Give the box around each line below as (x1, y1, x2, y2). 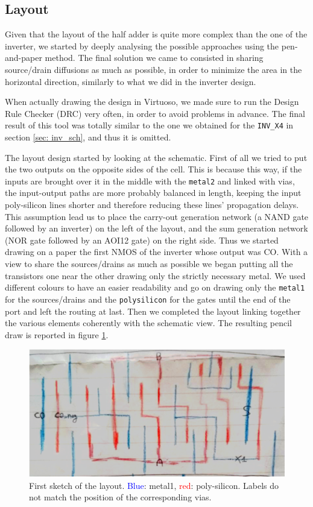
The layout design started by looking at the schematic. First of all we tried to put (5, 151, 308, 163)
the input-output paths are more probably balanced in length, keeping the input (5, 186, 302, 199)
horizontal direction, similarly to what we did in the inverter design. (5, 75, 256, 87)
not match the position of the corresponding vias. (29, 491, 212, 503)
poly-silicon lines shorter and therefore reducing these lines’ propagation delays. (5, 198, 299, 211)
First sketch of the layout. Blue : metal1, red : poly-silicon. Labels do (29, 479, 279, 491)
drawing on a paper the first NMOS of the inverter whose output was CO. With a (5, 245, 308, 258)
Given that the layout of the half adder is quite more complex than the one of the (5, 28, 308, 40)
